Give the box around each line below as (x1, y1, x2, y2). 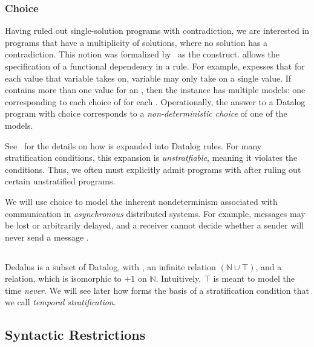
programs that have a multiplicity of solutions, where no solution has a (5, 36, 268, 48)
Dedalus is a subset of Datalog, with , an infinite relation (5, 260, 216, 273)
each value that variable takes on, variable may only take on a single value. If (5, 71, 292, 84)
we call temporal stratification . (5, 296, 116, 308)
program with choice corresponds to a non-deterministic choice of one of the (5, 107, 287, 120)
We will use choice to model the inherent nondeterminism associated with (5, 195, 278, 207)
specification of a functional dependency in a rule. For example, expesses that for (5, 60, 305, 72)
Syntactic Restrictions (5, 325, 146, 344)
